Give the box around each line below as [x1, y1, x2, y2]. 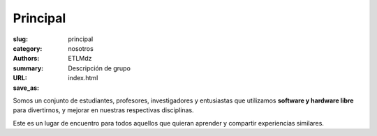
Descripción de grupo [68, 63, 131, 73]
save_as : [13, 84, 40, 92]
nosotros [68, 44, 94, 52]
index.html [68, 74, 98, 82]
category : [13, 44, 43, 52]
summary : [13, 63, 44, 73]
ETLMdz [68, 54, 92, 63]
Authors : [13, 54, 40, 63]
